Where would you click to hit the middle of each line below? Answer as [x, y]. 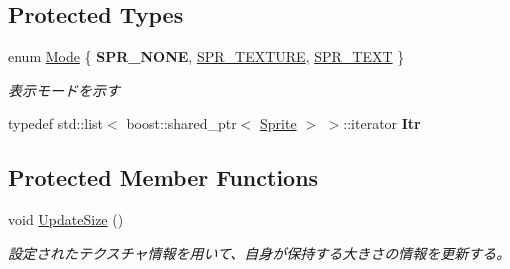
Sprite [278, 123]
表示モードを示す [64, 89]
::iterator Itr [382, 123]
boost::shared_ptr [181, 123]
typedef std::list [56, 123]
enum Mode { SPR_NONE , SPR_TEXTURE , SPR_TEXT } [206, 56]
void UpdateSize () [66, 219]
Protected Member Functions [163, 177]
